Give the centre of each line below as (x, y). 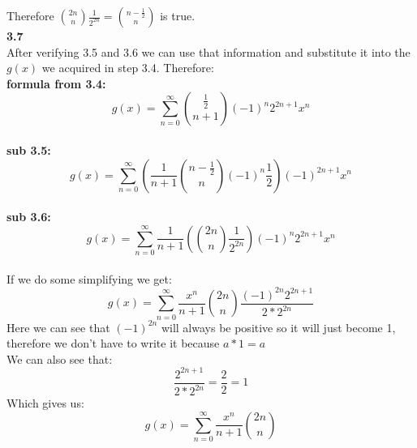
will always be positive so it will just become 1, (278, 327)
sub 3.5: (29, 149)
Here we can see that (58, 327)
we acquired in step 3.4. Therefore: (128, 68)
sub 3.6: (29, 217)
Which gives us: (45, 403)
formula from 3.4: (56, 83)
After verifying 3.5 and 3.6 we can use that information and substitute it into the (208, 51)
